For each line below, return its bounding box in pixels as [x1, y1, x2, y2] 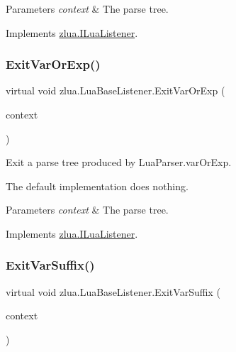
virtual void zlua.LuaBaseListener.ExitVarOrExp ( [6, 83, 225, 98]
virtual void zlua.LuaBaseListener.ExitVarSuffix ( [6, 284, 220, 299]
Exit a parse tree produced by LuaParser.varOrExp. [6, 155, 232, 170]
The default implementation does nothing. [6, 178, 189, 193]
